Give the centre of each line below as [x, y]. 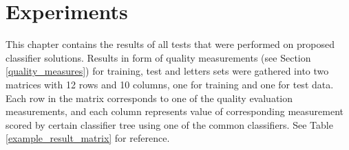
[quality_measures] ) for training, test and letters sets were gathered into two [167, 71]
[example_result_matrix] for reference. [88, 138]
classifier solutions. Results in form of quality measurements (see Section [158, 57]
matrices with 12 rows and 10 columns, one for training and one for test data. [170, 84]
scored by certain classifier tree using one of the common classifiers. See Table [169, 124]
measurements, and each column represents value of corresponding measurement [175, 111]
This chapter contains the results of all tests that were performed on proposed [170, 44]
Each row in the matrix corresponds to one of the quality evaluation [149, 98]
